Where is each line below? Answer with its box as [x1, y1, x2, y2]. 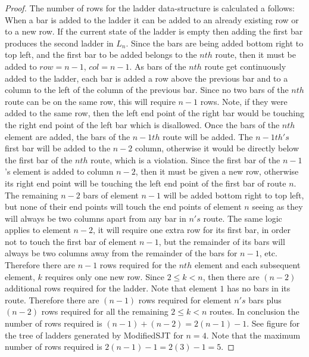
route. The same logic [203, 212, 282, 224]
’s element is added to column [5, 165, 114, 178]
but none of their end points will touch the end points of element [5, 200, 242, 213]
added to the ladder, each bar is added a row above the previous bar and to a [5, 72, 288, 84]
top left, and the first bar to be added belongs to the [5, 48, 197, 61]
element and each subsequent [194, 259, 301, 271]
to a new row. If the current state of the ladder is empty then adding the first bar [5, 25, 303, 38]
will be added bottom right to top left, [163, 188, 304, 201]
